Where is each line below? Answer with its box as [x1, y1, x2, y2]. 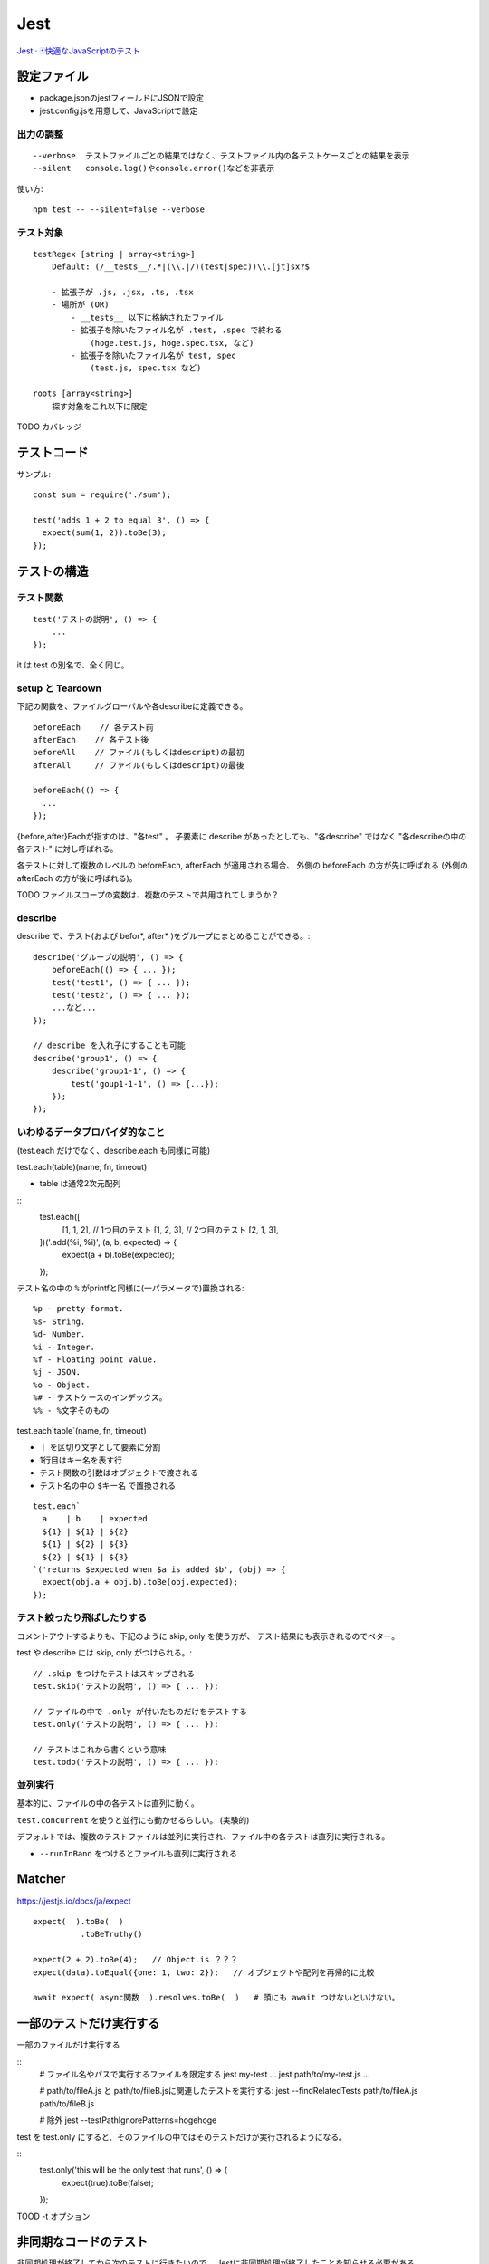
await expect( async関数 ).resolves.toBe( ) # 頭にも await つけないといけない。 [33, 1992, 400, 2003]
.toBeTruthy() [80, 1929, 143, 1940]
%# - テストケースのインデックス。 [33, 1393, 168, 1403]
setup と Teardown [16, 682, 102, 695]
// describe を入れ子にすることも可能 [33, 1041, 186, 1050]
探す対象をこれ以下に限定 [51, 401, 148, 411]
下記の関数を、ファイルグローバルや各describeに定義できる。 [16, 701, 248, 712]
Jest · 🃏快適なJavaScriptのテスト [16, 45, 140, 56]
